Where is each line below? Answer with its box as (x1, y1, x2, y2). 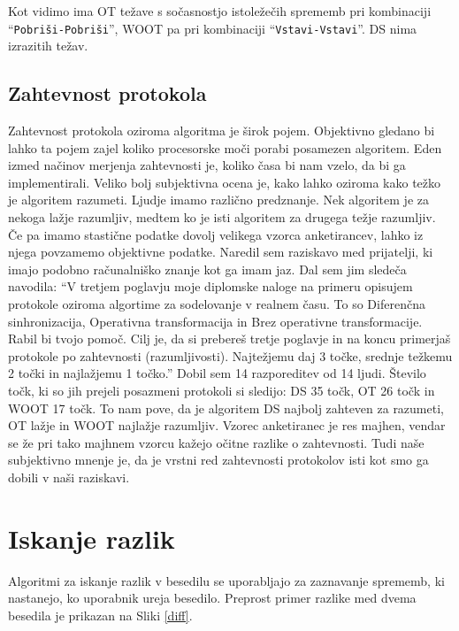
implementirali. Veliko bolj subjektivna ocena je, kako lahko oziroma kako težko (8, 173, 441, 191)
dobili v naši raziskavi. (8, 467, 130, 486)
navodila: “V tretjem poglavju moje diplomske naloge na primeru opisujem (8, 277, 413, 296)
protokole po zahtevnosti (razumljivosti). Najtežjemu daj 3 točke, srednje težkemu (8, 346, 453, 365)
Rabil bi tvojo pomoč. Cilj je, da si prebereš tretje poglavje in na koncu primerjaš (8, 329, 451, 348)
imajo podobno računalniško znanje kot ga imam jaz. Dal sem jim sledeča (8, 259, 407, 278)
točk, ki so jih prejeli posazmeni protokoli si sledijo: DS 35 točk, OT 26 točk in (8, 381, 435, 399)
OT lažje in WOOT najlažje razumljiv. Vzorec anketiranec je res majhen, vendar (8, 416, 446, 435)
